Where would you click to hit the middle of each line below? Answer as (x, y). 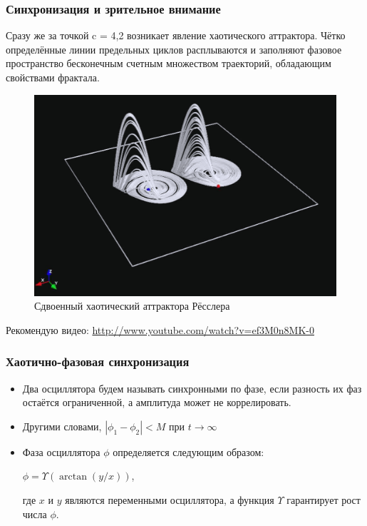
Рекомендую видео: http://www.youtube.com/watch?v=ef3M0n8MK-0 (160, 329)
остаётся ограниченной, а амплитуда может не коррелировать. (157, 402)
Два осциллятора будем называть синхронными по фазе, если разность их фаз (192, 388)
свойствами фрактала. (53, 77)
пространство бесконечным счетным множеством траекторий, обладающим (169, 63)
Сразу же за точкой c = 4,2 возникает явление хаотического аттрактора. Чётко (176, 35)
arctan (73, 477)
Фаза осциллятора (61, 451)
